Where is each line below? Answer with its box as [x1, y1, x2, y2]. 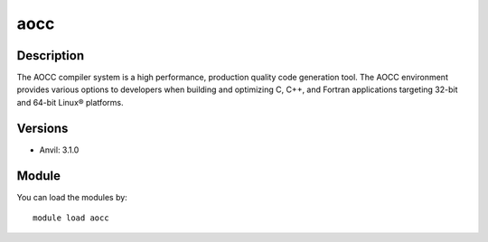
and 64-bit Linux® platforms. [16, 97, 124, 107]
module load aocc [33, 213, 109, 223]
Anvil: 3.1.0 [39, 144, 80, 155]
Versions [16, 120, 69, 135]
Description [16, 48, 85, 63]
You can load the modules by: [16, 191, 128, 202]
